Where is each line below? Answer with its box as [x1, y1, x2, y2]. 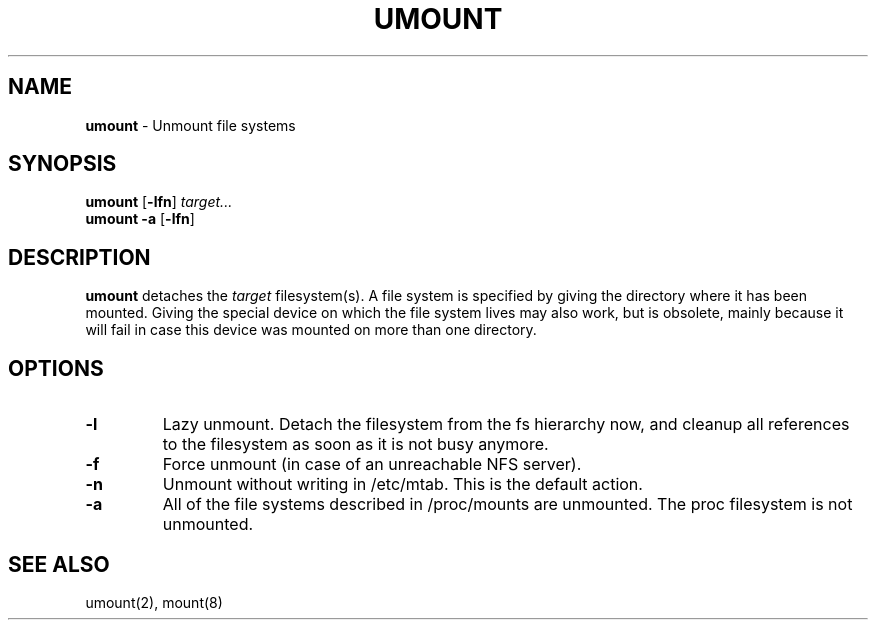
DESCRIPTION [8, 244, 151, 270]
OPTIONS [8, 355, 104, 381]
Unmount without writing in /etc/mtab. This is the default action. [162, 474, 643, 495]
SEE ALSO [8, 551, 110, 577]
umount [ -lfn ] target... [85, 193, 233, 211]
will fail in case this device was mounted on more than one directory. [85, 321, 537, 339]
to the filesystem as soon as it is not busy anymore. [162, 434, 549, 455]
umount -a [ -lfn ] [85, 210, 195, 228]
